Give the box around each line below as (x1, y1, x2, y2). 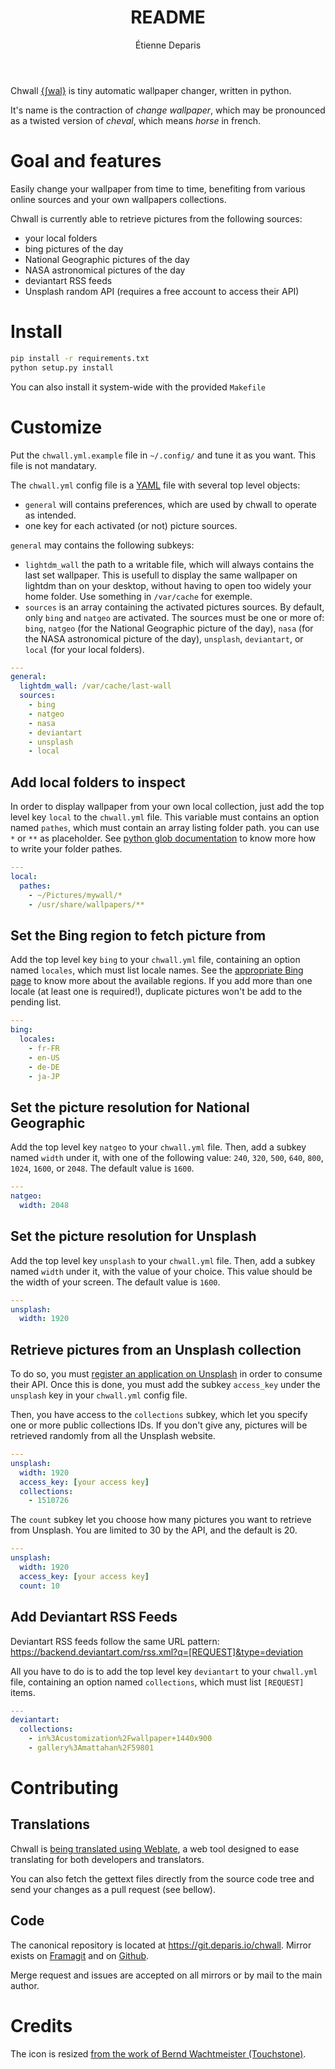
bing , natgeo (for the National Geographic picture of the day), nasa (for (24, 622, 314, 634)
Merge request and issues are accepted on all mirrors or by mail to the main (10, 1969, 323, 1981)
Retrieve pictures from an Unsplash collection (10, 1341, 302, 1358)
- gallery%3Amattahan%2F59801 (28, 1743, 155, 1753)
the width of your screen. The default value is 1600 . (10, 1276, 221, 1288)
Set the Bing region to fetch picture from (10, 927, 267, 944)
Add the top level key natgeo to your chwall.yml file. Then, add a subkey (10, 1141, 307, 1153)
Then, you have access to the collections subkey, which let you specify (10, 1409, 308, 1421)
